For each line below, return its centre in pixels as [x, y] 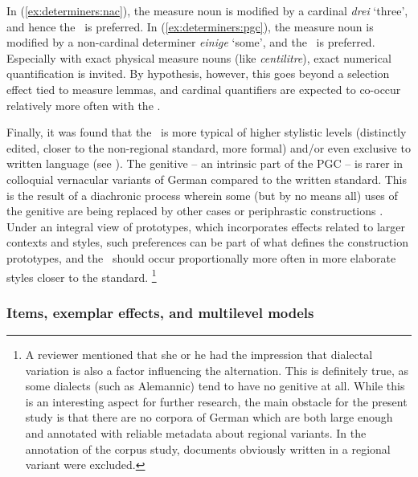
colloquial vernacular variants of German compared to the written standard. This [207, 179]
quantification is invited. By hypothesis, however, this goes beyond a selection [198, 73]
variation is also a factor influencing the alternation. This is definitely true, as [217, 370]
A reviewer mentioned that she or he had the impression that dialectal [199, 354]
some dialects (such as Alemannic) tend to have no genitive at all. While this [215, 386]
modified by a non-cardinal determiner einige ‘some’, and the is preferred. [191, 42]
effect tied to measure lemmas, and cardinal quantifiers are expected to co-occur [204, 89]
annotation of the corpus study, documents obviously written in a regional [208, 448]
